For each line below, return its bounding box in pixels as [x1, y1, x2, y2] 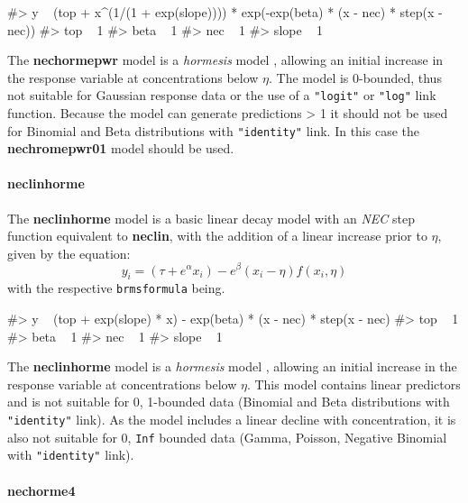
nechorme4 [7, 480, 76, 499]
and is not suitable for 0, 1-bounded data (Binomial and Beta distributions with [7, 392, 450, 411]
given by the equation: [7, 243, 131, 262]
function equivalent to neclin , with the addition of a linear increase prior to [7, 226, 427, 245]
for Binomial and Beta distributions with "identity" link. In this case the [7, 121, 420, 140]
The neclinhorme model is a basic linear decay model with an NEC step [7, 208, 415, 227]
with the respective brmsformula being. [7, 279, 225, 297]
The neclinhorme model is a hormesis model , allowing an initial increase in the [7, 357, 457, 376]
